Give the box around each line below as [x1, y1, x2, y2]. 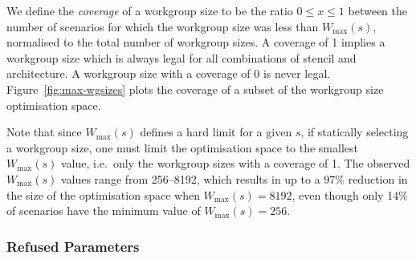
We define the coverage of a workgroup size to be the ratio [6, 2, 293, 18]
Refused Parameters [6, 236, 140, 256]
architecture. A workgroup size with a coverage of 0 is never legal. [6, 65, 331, 82]
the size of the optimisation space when [6, 186, 200, 203]
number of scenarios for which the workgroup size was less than [6, 18, 319, 34]
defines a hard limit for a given [140, 123, 292, 140]
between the [348, 2, 407, 18]
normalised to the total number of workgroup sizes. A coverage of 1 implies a [6, 34, 385, 51]
